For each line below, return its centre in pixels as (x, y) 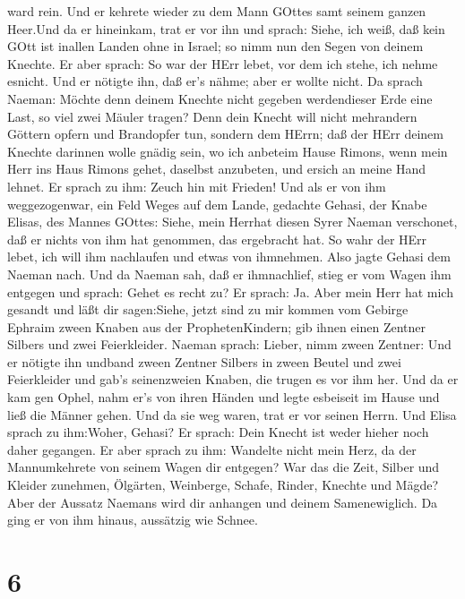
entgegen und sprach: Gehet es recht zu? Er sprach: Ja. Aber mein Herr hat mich (230, 291)
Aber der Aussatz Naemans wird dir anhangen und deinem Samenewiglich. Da (223, 502)
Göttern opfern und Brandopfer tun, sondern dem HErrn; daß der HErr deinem (225, 134)
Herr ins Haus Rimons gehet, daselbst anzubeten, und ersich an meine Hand (217, 169)
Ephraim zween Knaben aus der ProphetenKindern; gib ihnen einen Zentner (216, 326)
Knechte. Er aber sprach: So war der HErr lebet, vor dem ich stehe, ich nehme (223, 63)
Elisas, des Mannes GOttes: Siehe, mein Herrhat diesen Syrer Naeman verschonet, (232, 222)
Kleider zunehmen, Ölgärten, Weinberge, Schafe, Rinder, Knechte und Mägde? (223, 485)
